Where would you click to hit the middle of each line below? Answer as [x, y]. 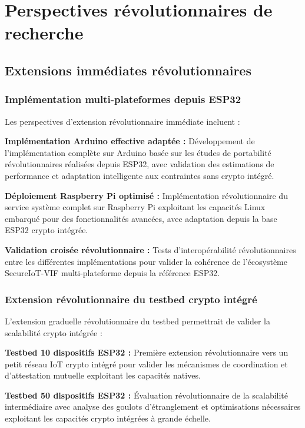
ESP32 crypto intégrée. [47, 230]
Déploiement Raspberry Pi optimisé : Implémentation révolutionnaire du [146, 195]
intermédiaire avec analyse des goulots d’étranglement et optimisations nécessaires [153, 407]
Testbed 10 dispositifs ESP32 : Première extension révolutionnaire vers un [147, 352]
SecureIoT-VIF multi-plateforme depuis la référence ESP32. [112, 273]
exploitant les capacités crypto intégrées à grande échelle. [108, 418]
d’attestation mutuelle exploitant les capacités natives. [103, 375]
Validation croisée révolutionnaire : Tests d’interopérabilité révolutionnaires [150, 249]
